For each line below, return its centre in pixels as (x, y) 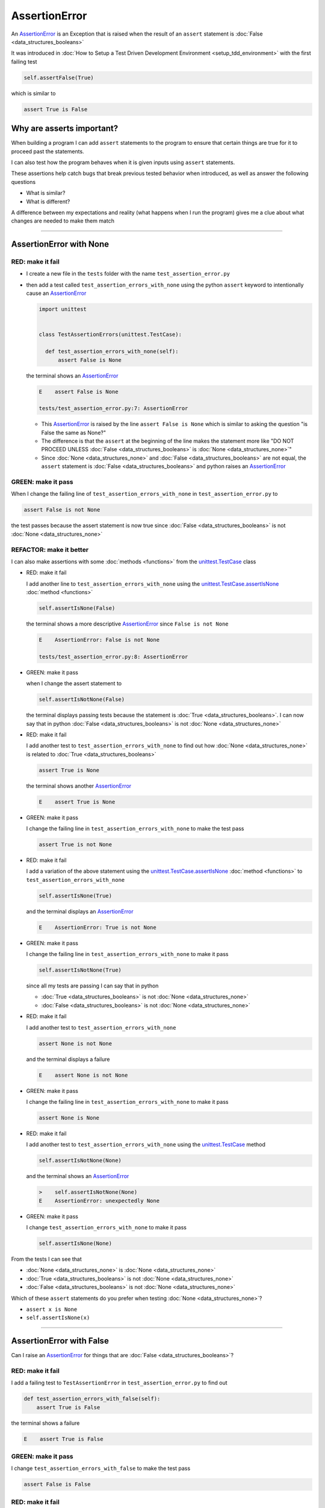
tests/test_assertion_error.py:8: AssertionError (113, 657)
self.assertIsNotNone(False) (82, 699)
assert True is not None (76, 845)
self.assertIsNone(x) (58, 1318)
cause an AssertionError (56, 293)
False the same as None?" (74, 432)
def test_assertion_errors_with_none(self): (112, 352)
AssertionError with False (60, 1341)
